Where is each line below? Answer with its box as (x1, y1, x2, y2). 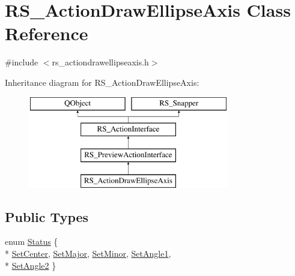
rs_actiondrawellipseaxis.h (52, 56, 149, 68)
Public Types (5, 207, 89, 226)
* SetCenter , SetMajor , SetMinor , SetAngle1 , (5, 247, 171, 260)
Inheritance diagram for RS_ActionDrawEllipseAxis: (5, 76, 199, 88)
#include (5, 56, 38, 68)
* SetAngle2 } (5, 259, 56, 271)
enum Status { (5, 235, 58, 248)
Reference (5, 21, 88, 46)
